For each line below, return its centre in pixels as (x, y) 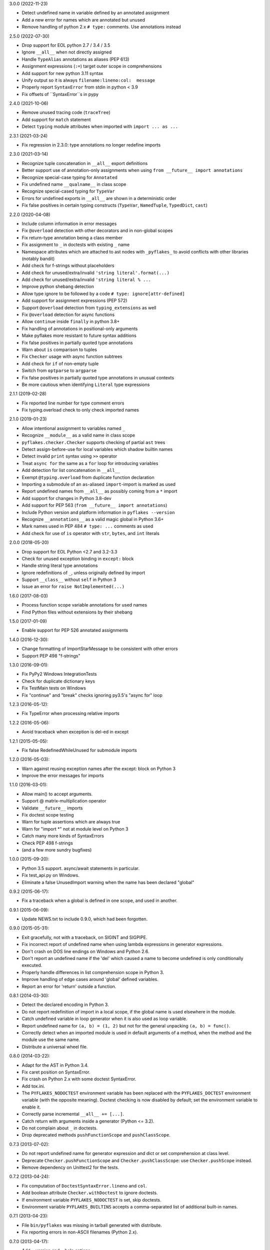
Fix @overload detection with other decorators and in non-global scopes (97, 230)
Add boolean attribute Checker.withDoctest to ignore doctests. (90, 1193)
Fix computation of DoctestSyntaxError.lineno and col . (84, 1185)
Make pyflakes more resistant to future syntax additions (79, 335)
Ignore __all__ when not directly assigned (67, 52)
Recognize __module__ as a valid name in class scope (78, 435)
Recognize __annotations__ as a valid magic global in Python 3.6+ (93, 519)
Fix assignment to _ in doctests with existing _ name (76, 244)
